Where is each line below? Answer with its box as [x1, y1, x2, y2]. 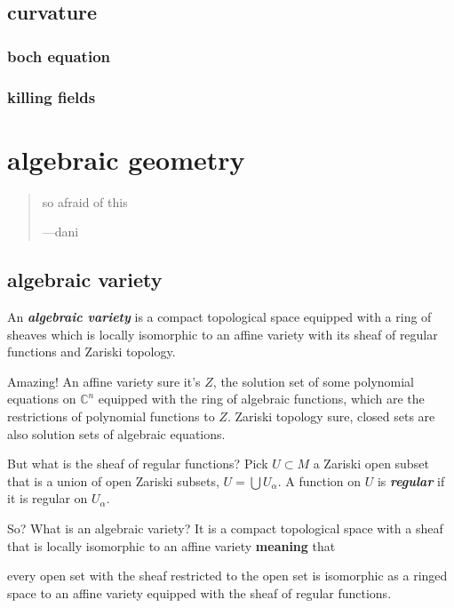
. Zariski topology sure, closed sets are [227, 406, 435, 425]
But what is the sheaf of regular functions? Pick [7, 454, 268, 473]
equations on [7, 389, 76, 408]
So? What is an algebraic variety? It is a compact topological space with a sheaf [7, 518, 443, 537]
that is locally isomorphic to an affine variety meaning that [7, 536, 336, 555]
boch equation [7, 44, 111, 67]
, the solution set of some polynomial [212, 372, 414, 390]
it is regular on [7, 489, 88, 508]
